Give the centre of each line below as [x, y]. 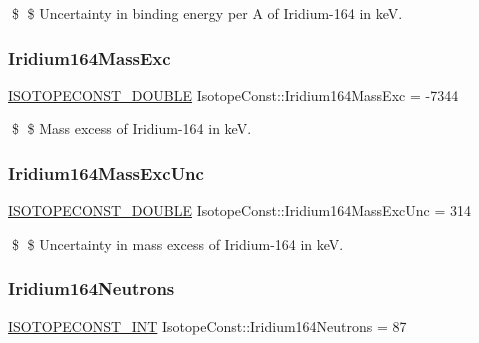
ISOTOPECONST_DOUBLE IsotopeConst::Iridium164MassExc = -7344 [233, 94]
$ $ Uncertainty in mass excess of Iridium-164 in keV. [177, 243]
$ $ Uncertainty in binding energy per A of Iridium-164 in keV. [207, 13]
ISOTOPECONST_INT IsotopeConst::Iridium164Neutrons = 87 [207, 325]
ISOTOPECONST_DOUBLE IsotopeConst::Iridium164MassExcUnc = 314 [239, 210]
